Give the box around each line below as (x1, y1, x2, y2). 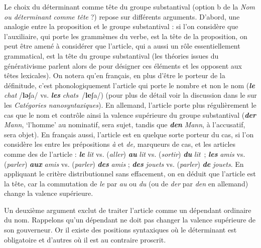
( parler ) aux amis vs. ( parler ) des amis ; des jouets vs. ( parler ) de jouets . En (4, 158, 244, 169)
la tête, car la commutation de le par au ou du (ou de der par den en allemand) (4, 178, 248, 188)
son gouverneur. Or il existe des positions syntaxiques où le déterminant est (4, 224, 237, 235)
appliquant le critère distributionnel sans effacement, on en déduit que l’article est (4, 168, 256, 179)
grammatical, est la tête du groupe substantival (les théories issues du (4, 50, 219, 61)
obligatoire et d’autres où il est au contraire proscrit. (4, 234, 166, 244)
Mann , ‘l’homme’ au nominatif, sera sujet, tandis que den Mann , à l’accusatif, (4, 119, 245, 130)
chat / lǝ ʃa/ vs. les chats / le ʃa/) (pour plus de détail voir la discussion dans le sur (4, 90, 257, 100)
